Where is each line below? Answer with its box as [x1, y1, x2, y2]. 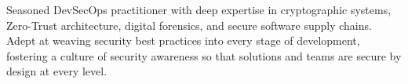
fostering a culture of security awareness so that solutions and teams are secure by [6, 47, 402, 64]
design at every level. [6, 63, 107, 79]
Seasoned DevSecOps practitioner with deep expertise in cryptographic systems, [6, 2, 392, 17]
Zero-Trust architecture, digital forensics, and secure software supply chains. [6, 16, 372, 33]
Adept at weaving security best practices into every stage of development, [6, 32, 360, 49]
